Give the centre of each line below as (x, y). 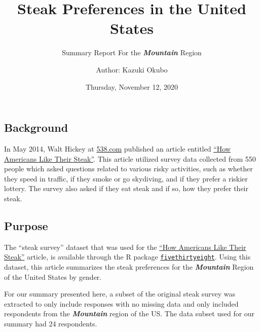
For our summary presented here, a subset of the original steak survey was (120, 294)
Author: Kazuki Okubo (132, 69)
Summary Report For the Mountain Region (132, 52)
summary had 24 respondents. (51, 323)
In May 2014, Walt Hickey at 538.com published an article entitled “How (117, 148)
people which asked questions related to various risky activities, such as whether (128, 169)
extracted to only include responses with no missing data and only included (121, 303)
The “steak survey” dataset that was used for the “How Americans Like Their (125, 247)
